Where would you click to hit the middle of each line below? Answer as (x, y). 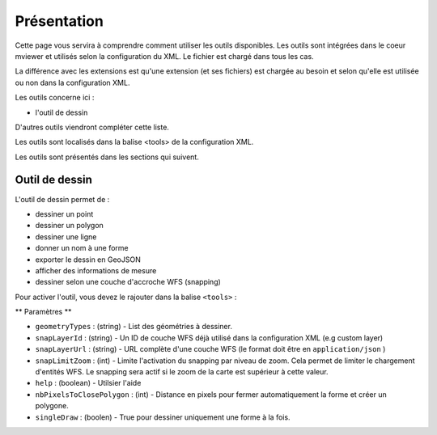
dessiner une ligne (66, 237)
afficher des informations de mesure (96, 270)
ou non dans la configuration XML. (72, 82)
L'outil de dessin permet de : (62, 199)
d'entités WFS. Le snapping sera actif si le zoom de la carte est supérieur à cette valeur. (182, 372)
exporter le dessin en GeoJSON (88, 260)
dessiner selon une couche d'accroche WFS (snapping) (128, 282)
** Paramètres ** (43, 312)
